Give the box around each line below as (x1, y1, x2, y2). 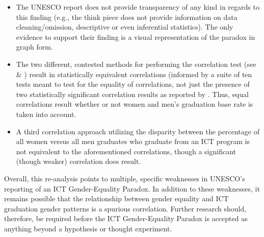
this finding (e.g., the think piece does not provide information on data (16, 11, 237, 22)
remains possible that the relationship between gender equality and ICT (4, 193, 229, 204)
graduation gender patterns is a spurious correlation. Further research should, (4, 203, 247, 214)
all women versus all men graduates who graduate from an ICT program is (16, 136, 250, 147)
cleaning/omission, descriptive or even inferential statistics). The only (16, 21, 233, 32)
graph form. (16, 41, 53, 52)
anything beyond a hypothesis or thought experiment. (4, 223, 172, 233)
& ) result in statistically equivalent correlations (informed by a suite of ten (16, 68, 252, 79)
